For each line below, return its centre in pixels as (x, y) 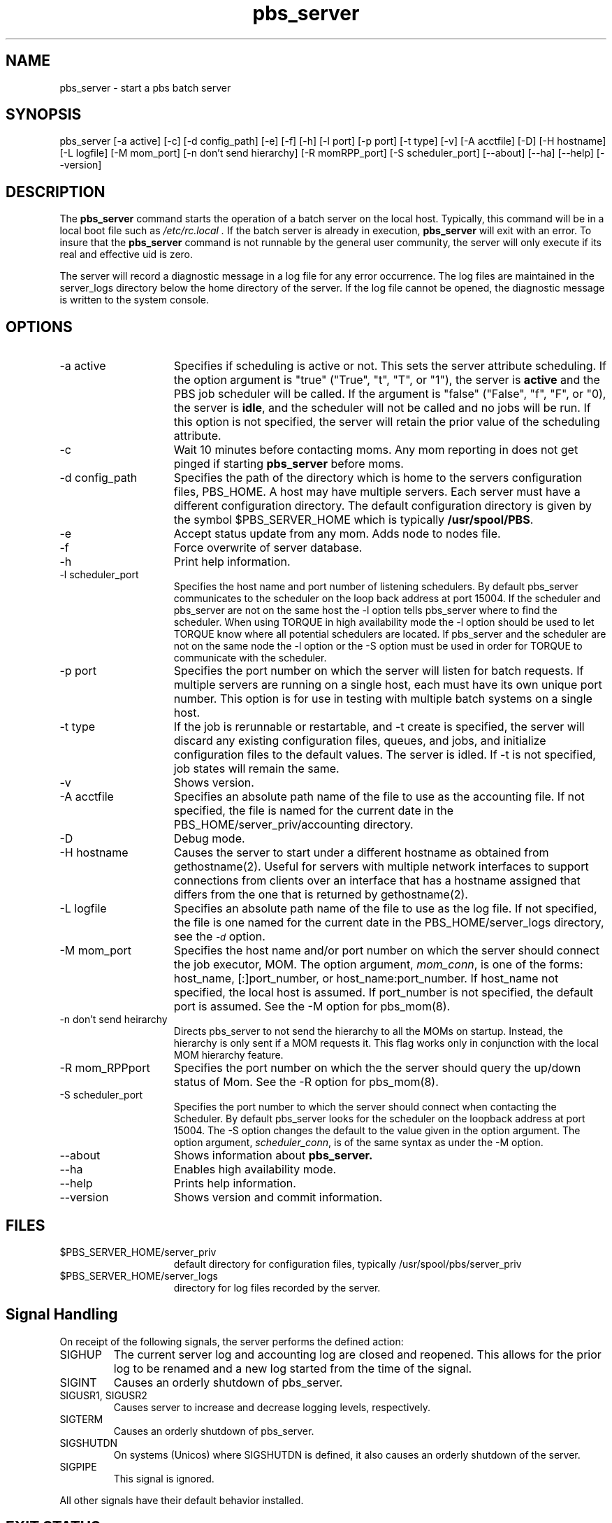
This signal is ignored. (164, 1478)
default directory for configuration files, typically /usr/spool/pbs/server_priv (348, 1264)
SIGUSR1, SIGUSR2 (103, 1395)
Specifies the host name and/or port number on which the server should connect (387, 951)
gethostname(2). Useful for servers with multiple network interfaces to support (381, 867)
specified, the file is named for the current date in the (314, 811)
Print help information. (232, 562)
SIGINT (78, 1382)
